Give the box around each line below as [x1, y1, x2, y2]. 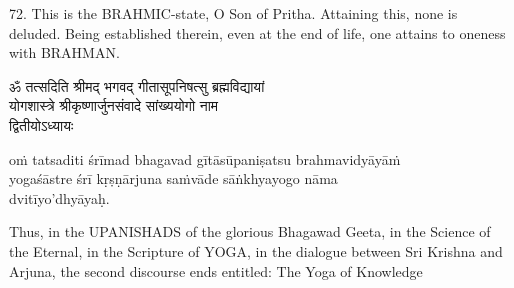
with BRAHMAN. [9, 42, 120, 63]
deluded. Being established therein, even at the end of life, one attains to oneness [9, 22, 506, 43]
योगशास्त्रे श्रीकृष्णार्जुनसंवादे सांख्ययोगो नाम [9, 95, 219, 116]
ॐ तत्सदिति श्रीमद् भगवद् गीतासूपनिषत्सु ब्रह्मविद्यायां [9, 75, 265, 96]
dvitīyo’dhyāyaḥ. [9, 187, 110, 208]
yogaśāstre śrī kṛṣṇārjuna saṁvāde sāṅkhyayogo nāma [9, 168, 338, 189]
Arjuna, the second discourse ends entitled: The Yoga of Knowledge [9, 260, 423, 281]
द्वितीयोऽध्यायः [9, 114, 74, 135]
